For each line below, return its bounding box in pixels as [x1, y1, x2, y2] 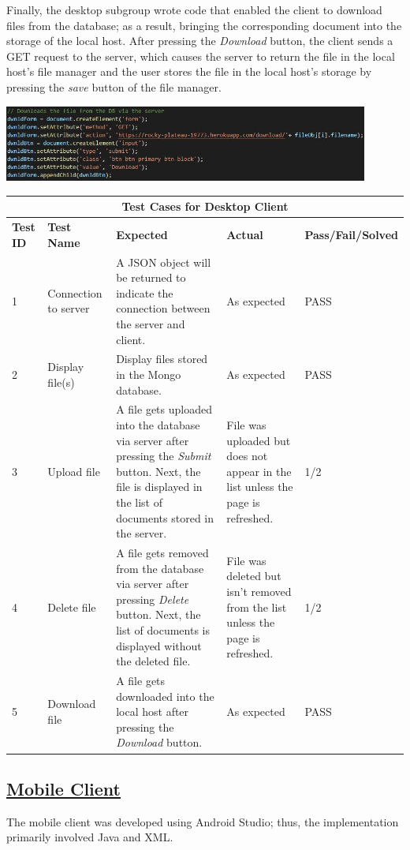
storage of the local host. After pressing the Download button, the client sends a [6, 32, 393, 49]
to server [47, 300, 90, 316]
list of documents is [116, 622, 211, 638]
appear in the [226, 462, 292, 479]
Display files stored [116, 350, 208, 367]
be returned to [116, 269, 186, 286]
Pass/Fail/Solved [304, 226, 398, 242]
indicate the [116, 284, 173, 301]
